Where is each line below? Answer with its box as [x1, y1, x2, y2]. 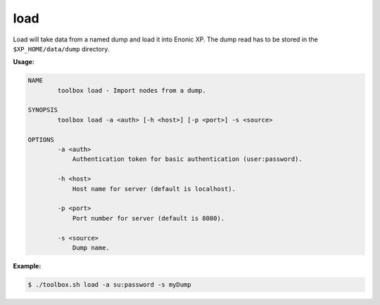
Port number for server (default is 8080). [72, 214, 225, 222]
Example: [13, 261, 42, 270]
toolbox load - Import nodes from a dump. [57, 86, 207, 94]
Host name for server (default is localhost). [72, 185, 236, 193]
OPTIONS [27, 136, 54, 143]
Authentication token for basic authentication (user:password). [72, 155, 303, 163]
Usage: [13, 58, 35, 66]
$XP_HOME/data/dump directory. [13, 44, 110, 53]
